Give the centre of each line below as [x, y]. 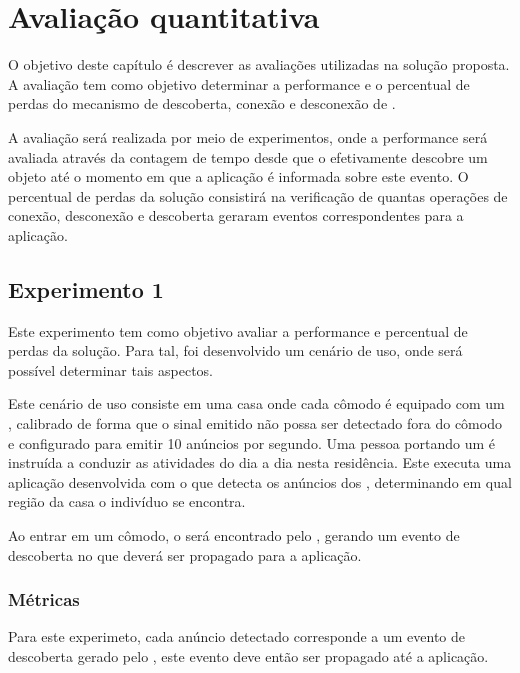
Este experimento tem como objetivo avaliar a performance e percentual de [238, 330]
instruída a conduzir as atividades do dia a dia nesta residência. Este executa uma [260, 462]
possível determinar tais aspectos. [111, 369]
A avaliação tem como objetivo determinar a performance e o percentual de [239, 83]
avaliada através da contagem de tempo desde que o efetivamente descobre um [248, 156]
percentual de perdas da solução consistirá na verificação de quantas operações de [258, 195]
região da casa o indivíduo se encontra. [127, 501]
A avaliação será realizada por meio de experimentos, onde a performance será [248, 136]
